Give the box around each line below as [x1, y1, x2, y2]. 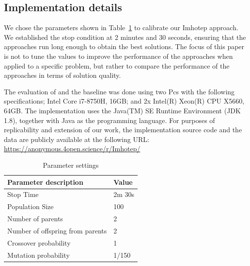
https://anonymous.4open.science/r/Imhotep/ [4, 143, 141, 154]
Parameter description [7, 177, 83, 187]
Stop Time [7, 189, 39, 199]
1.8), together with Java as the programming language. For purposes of [4, 115, 215, 125]
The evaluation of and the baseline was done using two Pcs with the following [4, 86, 235, 96]
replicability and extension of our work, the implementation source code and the [4, 124, 242, 135]
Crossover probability [7, 237, 71, 248]
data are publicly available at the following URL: [4, 134, 149, 144]
